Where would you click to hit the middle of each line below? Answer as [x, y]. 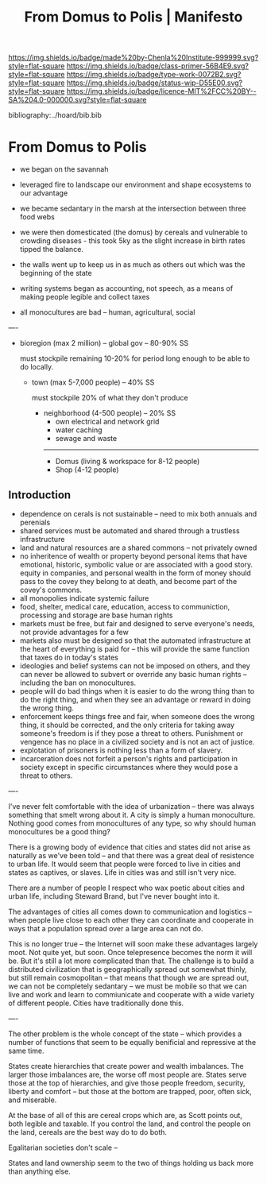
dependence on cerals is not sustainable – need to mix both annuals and [138, 513]
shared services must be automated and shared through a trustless [130, 530]
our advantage [44, 193]
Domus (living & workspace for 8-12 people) [128, 462]
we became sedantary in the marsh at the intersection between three [133, 209]
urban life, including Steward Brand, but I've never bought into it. [114, 896]
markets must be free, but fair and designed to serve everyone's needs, [137, 623]
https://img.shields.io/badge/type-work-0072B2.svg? [154, 75]
